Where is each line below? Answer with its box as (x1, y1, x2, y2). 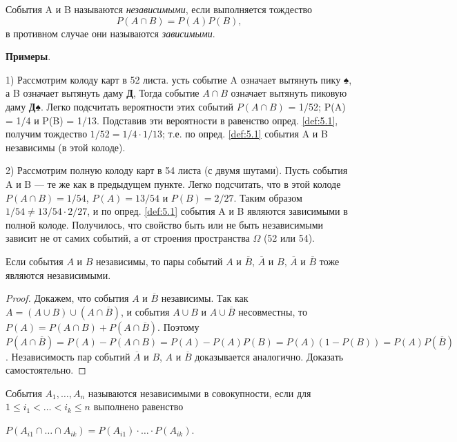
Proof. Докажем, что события (6, 291, 129, 305)
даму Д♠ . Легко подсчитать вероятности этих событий (6, 99, 234, 113)
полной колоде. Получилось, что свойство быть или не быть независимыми (6, 217, 324, 231)
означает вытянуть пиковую (231, 86, 347, 100)
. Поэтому (157, 319, 200, 334)
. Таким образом (233, 190, 302, 204)
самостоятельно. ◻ (6, 363, 86, 377)
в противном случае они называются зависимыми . (6, 26, 215, 40)
